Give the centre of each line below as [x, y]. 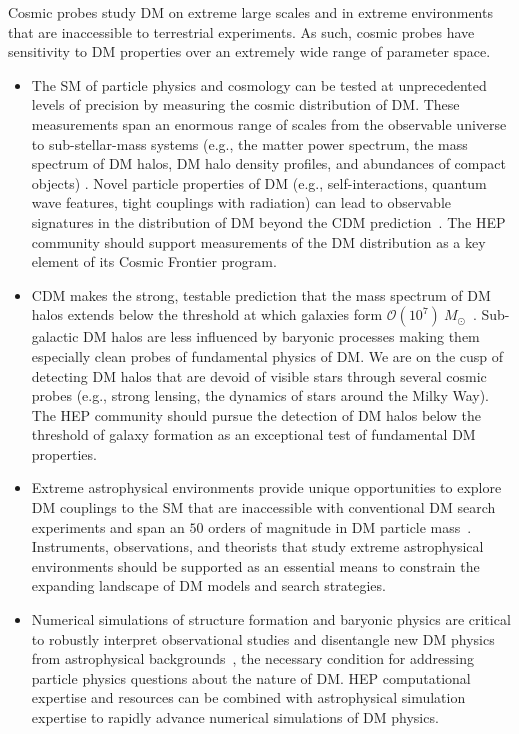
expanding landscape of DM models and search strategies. [208, 585]
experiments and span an [108, 526]
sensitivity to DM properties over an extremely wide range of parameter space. [249, 51]
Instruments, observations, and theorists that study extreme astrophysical [257, 546]
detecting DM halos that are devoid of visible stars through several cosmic [259, 375]
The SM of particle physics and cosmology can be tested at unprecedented [259, 84]
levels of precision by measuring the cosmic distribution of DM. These [245, 104]
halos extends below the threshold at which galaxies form [207, 314]
